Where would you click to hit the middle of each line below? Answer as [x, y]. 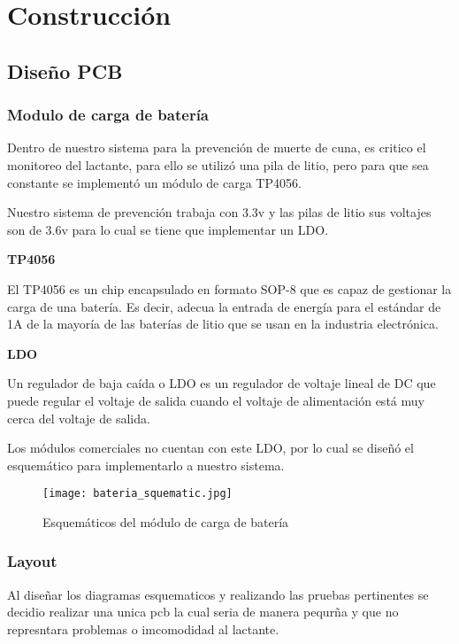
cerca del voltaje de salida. [79, 418]
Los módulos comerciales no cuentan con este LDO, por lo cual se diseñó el [210, 448]
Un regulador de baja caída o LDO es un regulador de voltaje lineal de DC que [222, 383]
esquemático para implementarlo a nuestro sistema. [146, 465]
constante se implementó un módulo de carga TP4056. [154, 182]
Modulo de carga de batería [108, 115]
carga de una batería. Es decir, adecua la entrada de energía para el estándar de [224, 306]
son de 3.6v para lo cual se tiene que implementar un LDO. [168, 229]
